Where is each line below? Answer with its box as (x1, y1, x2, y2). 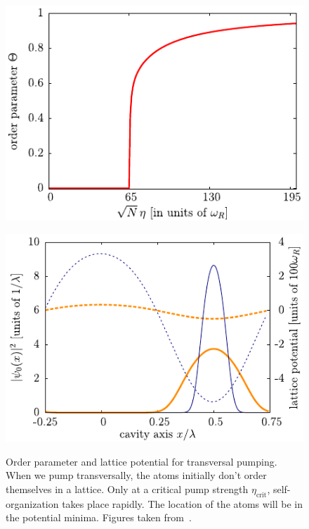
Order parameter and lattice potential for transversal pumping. (6, 454, 277, 468)
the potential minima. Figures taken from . (6, 510, 192, 525)
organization (6, 496, 59, 511)
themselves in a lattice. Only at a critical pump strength (6, 481, 249, 496)
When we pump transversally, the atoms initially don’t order (6, 468, 267, 483)
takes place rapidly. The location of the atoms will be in (62, 496, 303, 511)
